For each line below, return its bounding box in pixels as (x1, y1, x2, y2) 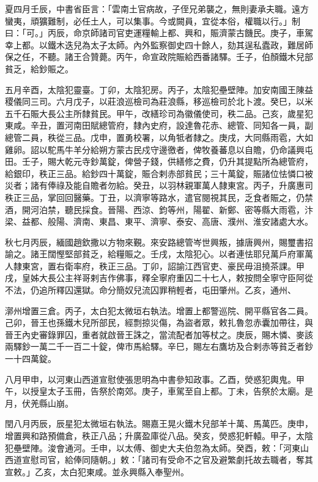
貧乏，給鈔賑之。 (5, 62, 73, 75)
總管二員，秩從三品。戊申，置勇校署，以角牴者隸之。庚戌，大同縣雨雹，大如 (5, 130, 313, 143)
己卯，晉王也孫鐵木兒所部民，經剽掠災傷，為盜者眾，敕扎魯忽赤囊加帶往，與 (5, 316, 313, 329)
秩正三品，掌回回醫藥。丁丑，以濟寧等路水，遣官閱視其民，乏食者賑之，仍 (5, 190, 305, 203)
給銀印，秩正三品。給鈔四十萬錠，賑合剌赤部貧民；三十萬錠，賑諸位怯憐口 (5, 167, 305, 179)
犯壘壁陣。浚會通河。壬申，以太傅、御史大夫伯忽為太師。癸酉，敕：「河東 (5, 441, 300, 454)
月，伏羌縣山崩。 (5, 396, 73, 409)
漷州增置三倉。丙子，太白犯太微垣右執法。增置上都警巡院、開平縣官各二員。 (5, 304, 313, 317)
